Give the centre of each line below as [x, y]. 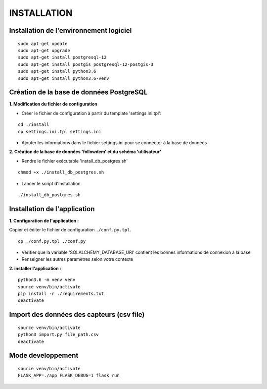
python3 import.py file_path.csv [58, 335]
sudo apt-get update [43, 44]
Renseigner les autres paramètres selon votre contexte [77, 259]
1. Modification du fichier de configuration [53, 104]
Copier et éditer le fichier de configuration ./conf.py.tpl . [70, 230]
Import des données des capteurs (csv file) [77, 315]
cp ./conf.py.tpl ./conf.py [52, 241]
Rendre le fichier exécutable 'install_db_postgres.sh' [75, 161]
